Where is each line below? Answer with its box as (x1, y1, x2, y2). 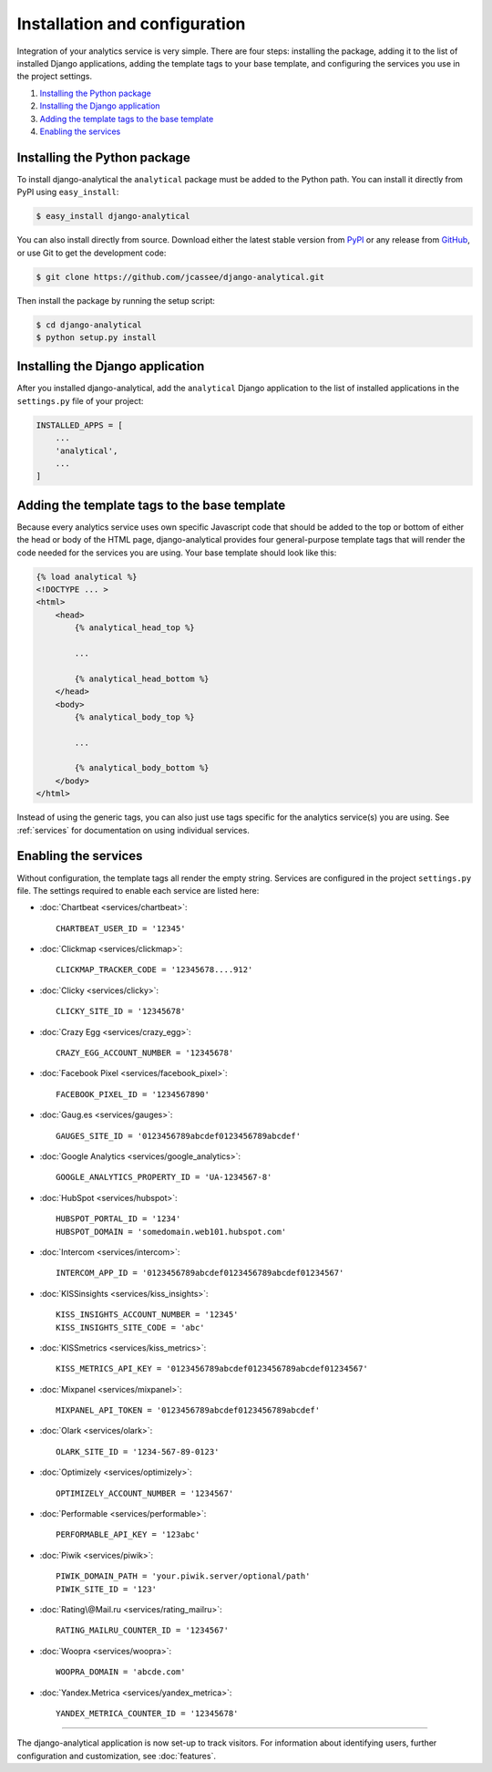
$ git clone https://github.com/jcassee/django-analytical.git (36, 272, 325, 282)
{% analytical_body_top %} (74, 711, 195, 722)
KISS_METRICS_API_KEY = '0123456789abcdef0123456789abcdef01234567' (56, 1363, 368, 1374)
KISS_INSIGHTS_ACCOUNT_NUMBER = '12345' (56, 1310, 239, 1320)
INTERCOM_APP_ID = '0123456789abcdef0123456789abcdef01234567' (56, 1268, 344, 1279)
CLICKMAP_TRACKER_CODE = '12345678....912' (56, 965, 253, 975)
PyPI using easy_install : (16, 187, 119, 198)
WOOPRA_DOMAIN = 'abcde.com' (56, 1667, 186, 1677)
